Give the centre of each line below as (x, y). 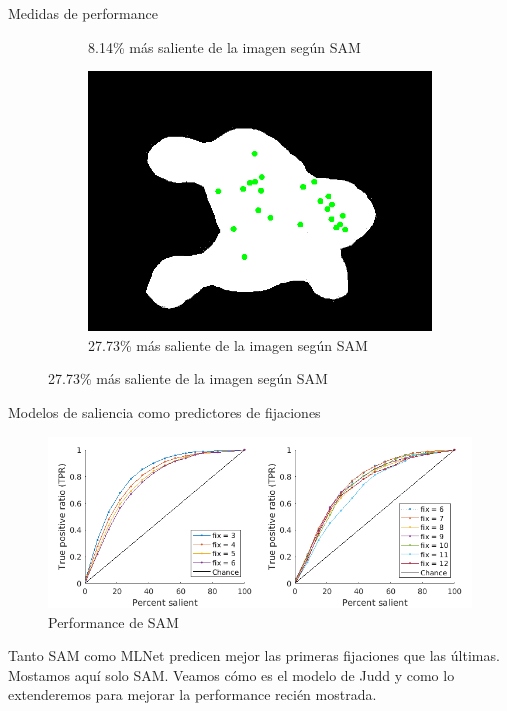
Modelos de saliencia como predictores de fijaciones (164, 412)
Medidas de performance (83, 13)
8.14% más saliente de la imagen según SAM (224, 46)
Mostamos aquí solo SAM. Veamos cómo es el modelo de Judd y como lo (231, 674)
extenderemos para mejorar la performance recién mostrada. (192, 694)
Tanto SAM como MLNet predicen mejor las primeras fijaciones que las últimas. (254, 655)
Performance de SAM (113, 621)
